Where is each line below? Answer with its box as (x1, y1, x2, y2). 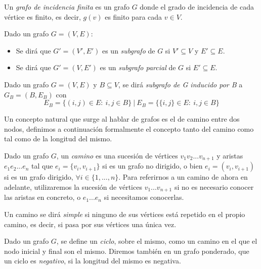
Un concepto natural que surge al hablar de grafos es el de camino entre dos (4, 114, 240, 124)
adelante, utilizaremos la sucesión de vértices (4, 181, 142, 192)
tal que (31, 160, 53, 171)
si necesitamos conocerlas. (104, 192, 184, 202)
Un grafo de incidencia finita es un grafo (4, 2, 129, 12)
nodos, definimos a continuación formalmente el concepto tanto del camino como (4, 123, 254, 134)
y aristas (216, 150, 243, 160)
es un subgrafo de (102, 45, 155, 56)
